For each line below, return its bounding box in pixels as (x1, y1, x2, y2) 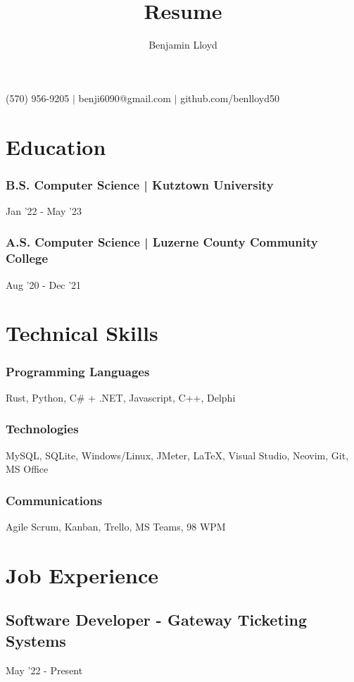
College (6, 249, 49, 267)
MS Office (6, 461, 49, 476)
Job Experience (6, 560, 158, 589)
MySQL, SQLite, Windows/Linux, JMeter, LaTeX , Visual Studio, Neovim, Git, (6, 447, 349, 462)
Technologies (6, 420, 79, 438)
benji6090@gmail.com (78, 90, 171, 105)
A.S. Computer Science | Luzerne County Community (6, 233, 318, 251)
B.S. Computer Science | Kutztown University (6, 175, 274, 193)
